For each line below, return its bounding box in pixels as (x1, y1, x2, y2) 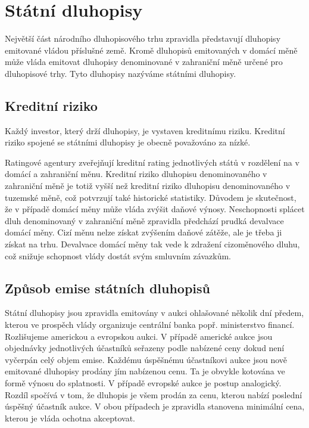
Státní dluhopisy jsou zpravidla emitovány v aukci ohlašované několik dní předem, (5, 306, 304, 319)
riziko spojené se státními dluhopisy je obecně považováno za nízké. (5, 136, 251, 148)
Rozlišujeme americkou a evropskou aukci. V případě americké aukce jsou (5, 330, 273, 342)
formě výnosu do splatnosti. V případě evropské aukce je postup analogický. (5, 377, 282, 389)
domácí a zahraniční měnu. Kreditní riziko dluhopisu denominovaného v (5, 168, 267, 180)
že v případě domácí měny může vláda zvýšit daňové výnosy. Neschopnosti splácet (5, 203, 305, 215)
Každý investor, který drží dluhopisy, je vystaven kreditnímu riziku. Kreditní (5, 124, 285, 137)
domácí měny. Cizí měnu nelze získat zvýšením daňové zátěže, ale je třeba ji (5, 226, 282, 238)
